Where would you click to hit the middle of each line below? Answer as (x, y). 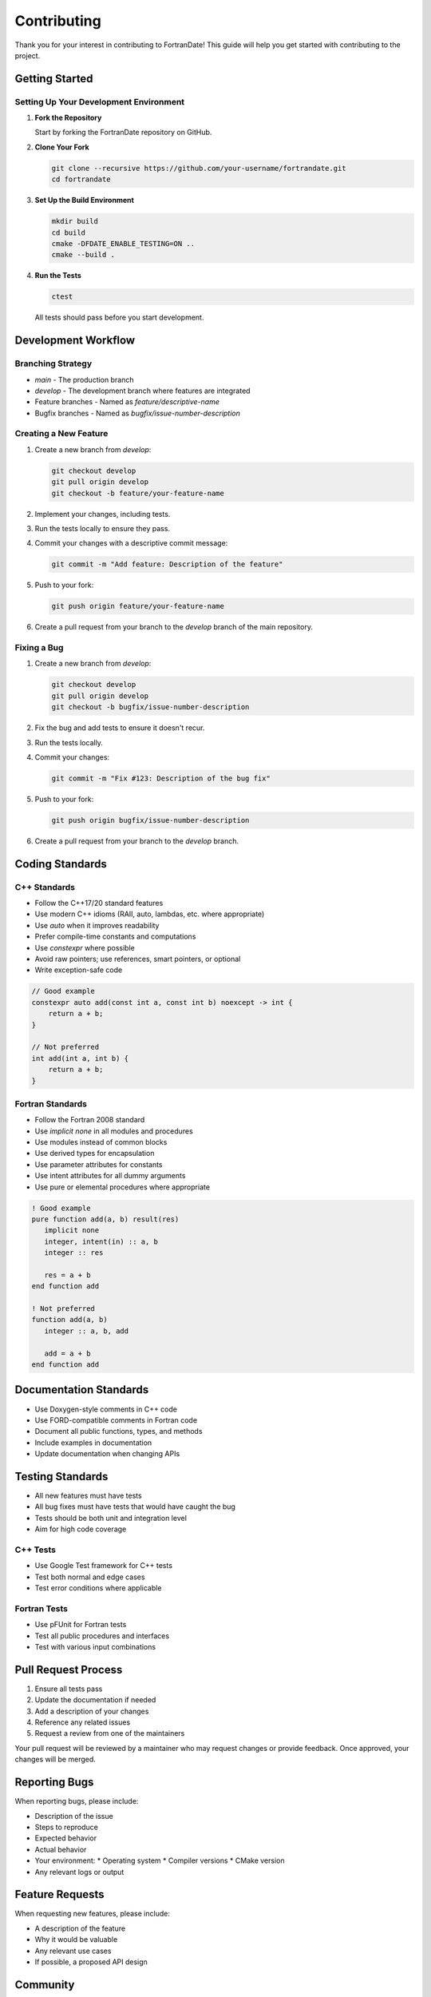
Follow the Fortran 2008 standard (90, 1120)
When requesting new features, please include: (93, 1914)
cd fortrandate (81, 179)
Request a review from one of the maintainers (110, 1733)
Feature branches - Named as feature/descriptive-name (127, 402)
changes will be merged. (55, 1759)
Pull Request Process (69, 1669)
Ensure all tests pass (69, 1689)
